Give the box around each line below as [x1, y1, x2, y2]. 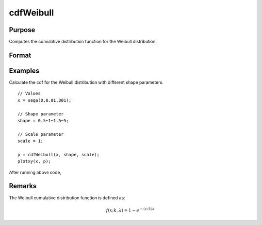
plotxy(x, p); [17, 159, 51, 164]
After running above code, [9, 169, 62, 175]
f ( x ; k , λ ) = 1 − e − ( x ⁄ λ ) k [106, 207, 155, 213]
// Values [17, 91, 41, 96]
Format [9, 51, 32, 59]
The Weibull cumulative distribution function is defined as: [9, 194, 126, 201]
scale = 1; [17, 138, 44, 144]
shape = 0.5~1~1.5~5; [17, 118, 69, 123]
